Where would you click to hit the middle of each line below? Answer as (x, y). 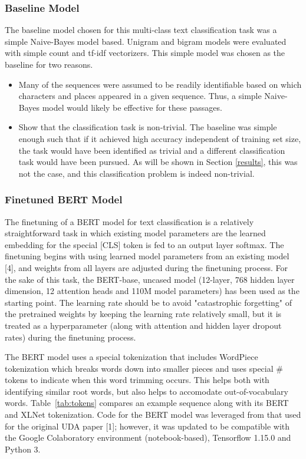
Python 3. (23, 449)
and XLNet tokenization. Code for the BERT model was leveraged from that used (153, 415)
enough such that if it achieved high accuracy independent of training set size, (160, 138)
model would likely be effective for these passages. (132, 107)
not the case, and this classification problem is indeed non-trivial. (136, 173)
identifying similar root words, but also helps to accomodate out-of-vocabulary (147, 391)
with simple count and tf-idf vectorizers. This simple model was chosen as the (145, 53)
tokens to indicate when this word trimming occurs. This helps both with (137, 380)
